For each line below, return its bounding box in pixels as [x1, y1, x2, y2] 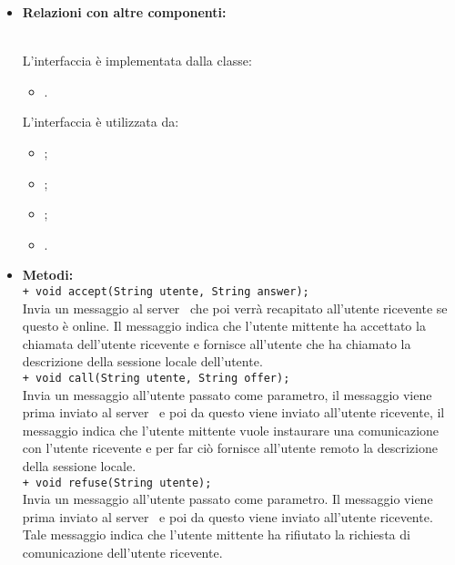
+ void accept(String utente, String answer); [22, 284, 309, 298]
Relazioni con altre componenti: [22, 3, 227, 21]
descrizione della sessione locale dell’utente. [22, 352, 263, 371]
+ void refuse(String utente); [22, 476, 212, 489]
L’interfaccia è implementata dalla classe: [22, 51, 252, 70]
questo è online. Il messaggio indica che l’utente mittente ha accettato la [22, 316, 426, 335]
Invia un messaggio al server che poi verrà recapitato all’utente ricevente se [22, 298, 448, 317]
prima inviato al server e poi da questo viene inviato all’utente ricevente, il [22, 403, 445, 422]
